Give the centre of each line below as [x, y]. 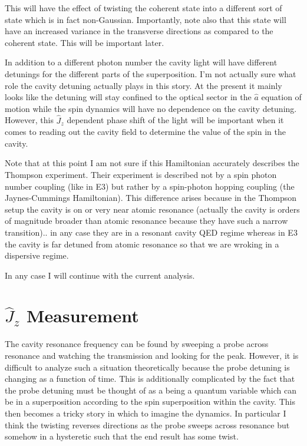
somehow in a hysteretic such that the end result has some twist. [122, 436]
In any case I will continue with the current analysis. [100, 275]
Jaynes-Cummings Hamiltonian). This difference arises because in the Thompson [151, 198]
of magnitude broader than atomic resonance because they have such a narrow [146, 221]
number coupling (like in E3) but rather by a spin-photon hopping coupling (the [150, 186]
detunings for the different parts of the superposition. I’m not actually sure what [151, 73]
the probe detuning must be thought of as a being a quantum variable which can [151, 390]
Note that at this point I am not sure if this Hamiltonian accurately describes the [152, 163]
